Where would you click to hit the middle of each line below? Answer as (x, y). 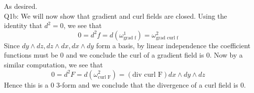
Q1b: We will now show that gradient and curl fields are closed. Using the (116, 15)
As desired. (21, 6)
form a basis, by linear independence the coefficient (173, 45)
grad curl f (167, 38)
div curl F (147, 75)
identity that (23, 25)
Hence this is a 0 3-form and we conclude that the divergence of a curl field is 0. (125, 84)
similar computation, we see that (54, 64)
